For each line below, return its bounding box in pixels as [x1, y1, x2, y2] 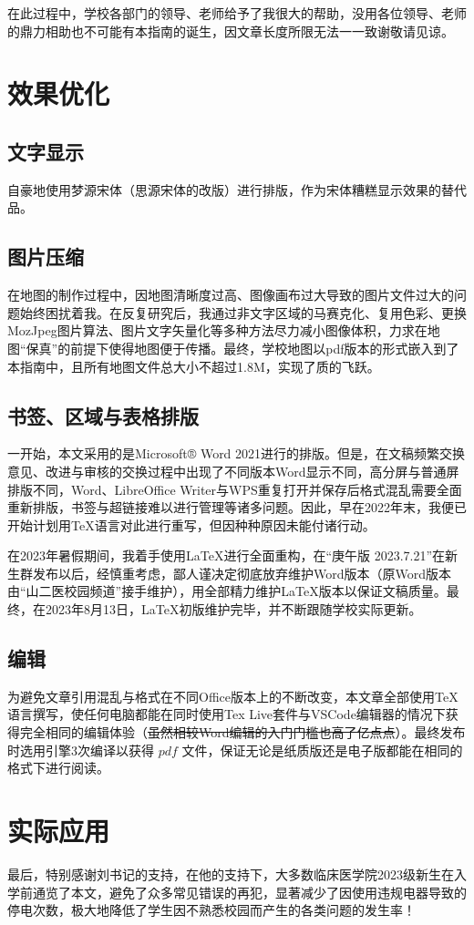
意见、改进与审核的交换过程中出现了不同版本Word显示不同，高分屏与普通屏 [7, 461, 459, 480]
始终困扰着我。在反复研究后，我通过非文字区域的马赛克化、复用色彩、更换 [19, 303, 467, 322]
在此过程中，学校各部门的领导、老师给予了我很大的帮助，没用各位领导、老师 [7, 4, 467, 22]
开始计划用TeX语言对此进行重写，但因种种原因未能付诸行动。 [7, 515, 376, 534]
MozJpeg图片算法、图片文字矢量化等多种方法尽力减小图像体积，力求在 [7, 321, 428, 340]
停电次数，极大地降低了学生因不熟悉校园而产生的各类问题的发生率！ [7, 900, 416, 920]
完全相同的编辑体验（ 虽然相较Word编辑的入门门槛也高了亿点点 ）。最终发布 [19, 723, 466, 742]
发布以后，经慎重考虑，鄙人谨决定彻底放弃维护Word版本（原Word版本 [32, 563, 452, 582]
